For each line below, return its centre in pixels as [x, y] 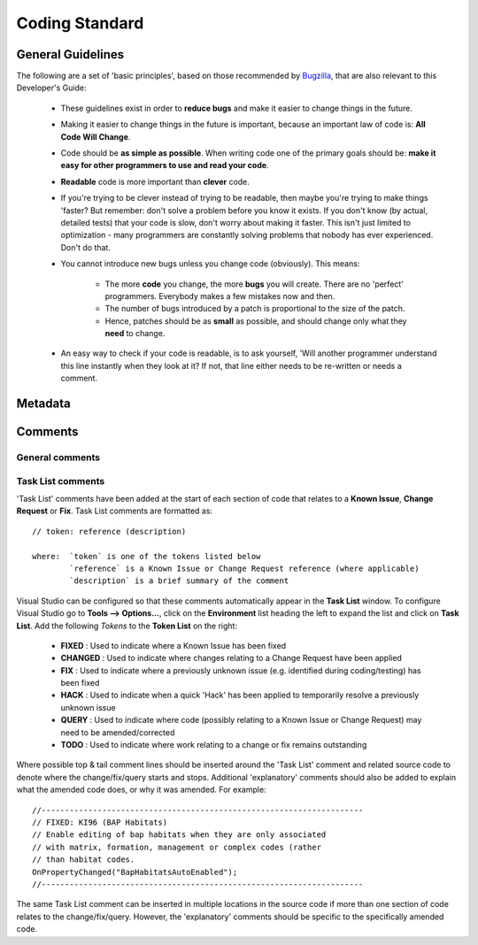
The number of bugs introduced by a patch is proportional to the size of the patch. [255, 309]
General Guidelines [70, 54]
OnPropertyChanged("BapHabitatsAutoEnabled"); [135, 872]
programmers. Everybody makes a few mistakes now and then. [220, 296]
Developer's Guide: [51, 88]
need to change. [135, 334]
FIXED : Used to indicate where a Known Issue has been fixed [173, 645]
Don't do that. [85, 247]
